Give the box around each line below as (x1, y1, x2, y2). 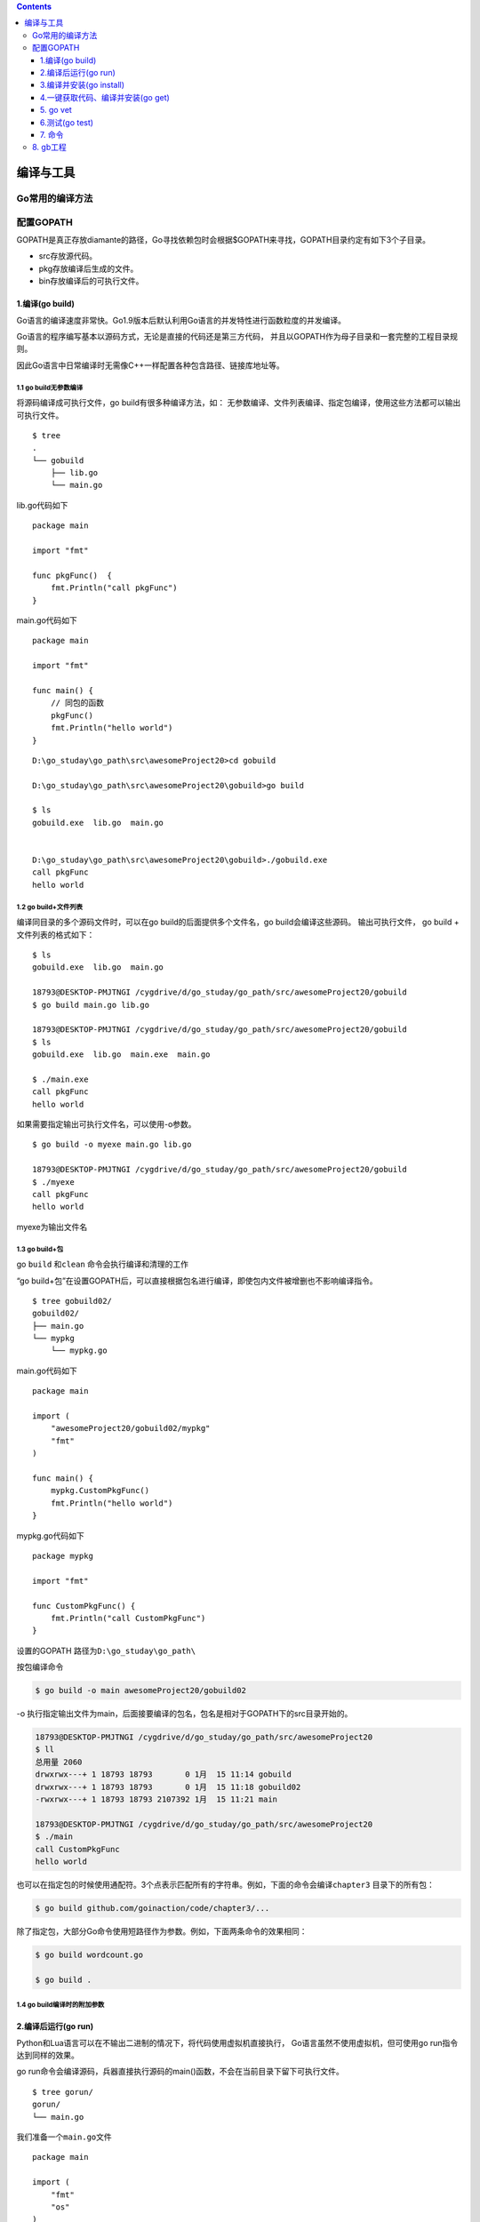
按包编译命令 (16, 1662, 64, 1673)
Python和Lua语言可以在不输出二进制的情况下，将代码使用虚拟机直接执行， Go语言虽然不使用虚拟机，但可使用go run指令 (16, 2037, 459, 2048)
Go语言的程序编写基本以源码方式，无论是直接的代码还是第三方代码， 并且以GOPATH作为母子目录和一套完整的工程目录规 (16, 331, 458, 341)
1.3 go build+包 (16, 1244, 64, 1253)
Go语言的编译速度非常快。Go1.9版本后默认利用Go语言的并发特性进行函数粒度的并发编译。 (16, 315, 347, 325)
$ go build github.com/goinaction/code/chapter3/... (35, 1903, 270, 1913)
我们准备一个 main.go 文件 (16, 2131, 113, 2142)
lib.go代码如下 (16, 500, 68, 510)
